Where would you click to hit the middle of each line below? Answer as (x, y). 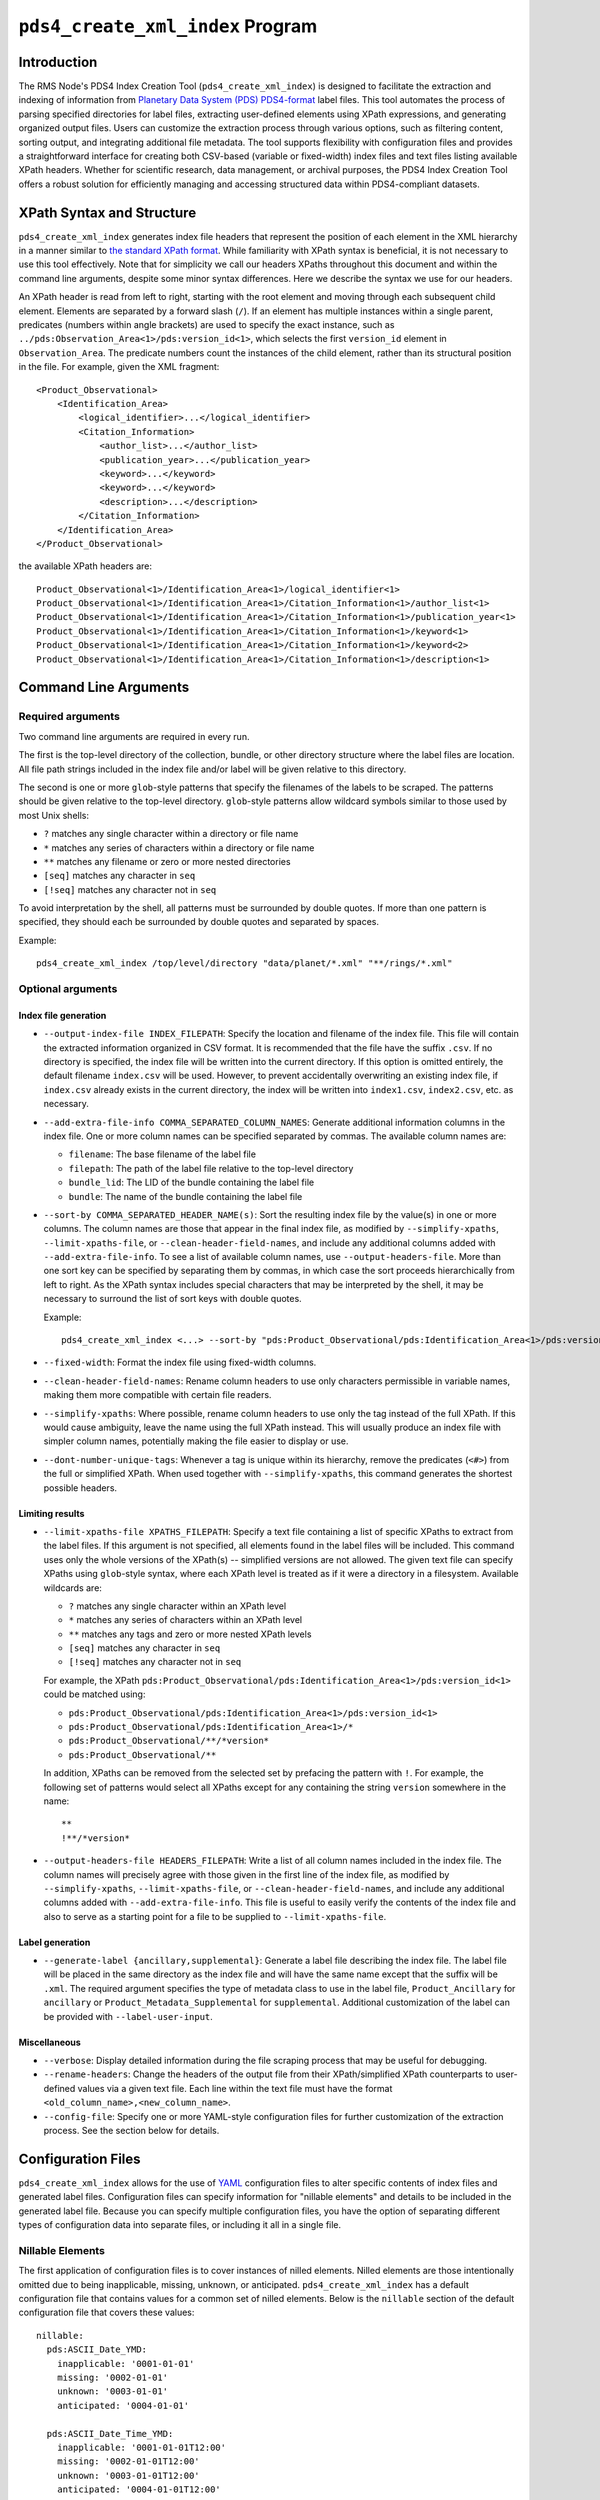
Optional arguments (68, 989)
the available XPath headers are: (85, 566)
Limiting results (51, 1513)
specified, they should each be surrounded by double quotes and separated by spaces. (199, 922)
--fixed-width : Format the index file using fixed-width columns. (180, 1362)
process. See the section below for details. (131, 2130)
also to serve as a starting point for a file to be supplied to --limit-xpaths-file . (215, 1916)
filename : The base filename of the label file (162, 1154)
